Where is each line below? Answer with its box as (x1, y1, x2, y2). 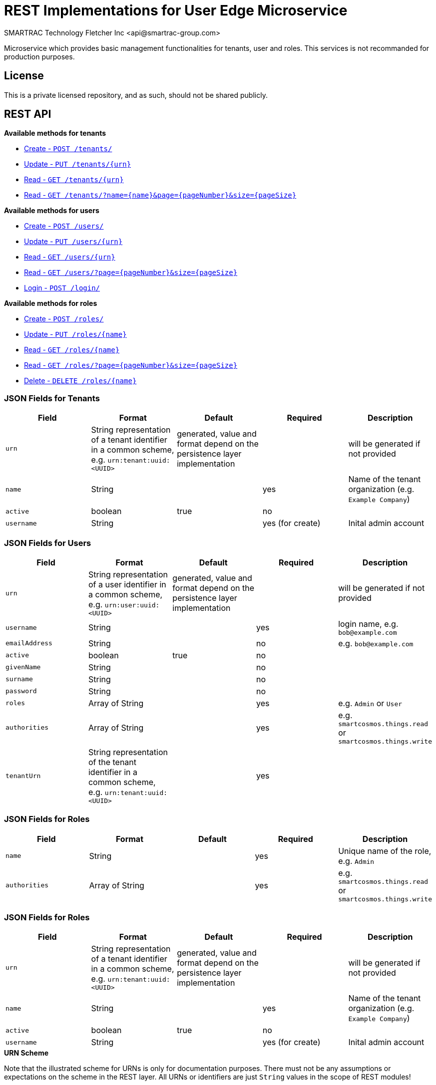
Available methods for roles (4, 299, 97, 308)
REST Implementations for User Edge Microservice (4, 2, 348, 19)
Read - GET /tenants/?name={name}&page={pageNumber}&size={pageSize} (24, 191, 297, 200)
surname (5, 675, 33, 683)
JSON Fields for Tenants (4, 393, 100, 403)
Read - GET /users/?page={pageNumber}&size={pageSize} (24, 268, 238, 277)
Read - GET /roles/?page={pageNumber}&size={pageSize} (24, 361, 238, 370)
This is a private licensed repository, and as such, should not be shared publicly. (4, 90, 268, 99)
